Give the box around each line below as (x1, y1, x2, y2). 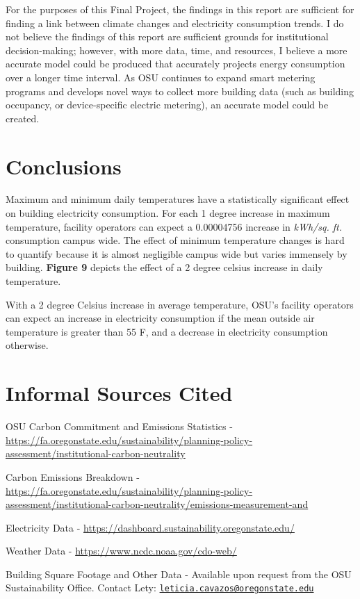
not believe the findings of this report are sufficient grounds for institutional (6, 29, 329, 44)
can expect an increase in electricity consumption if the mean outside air (6, 311, 315, 325)
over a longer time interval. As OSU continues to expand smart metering (6, 69, 316, 84)
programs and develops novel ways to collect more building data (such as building (6, 83, 354, 98)
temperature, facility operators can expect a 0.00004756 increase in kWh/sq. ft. (6, 219, 342, 233)
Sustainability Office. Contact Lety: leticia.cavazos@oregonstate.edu (6, 580, 314, 595)
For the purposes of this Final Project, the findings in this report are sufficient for (6, 2, 354, 16)
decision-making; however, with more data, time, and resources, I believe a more (6, 42, 347, 57)
